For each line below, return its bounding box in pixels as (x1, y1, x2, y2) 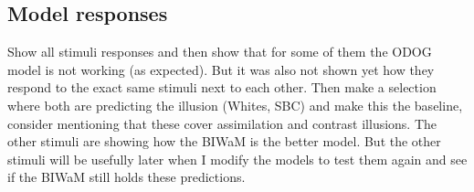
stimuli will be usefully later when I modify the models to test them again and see (7, 149, 468, 168)
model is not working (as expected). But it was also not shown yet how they (7, 59, 435, 79)
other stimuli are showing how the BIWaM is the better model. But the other (7, 132, 441, 151)
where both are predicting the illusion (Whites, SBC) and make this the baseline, (7, 95, 463, 114)
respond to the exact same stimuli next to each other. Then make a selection (7, 78, 437, 97)
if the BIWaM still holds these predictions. (7, 167, 246, 187)
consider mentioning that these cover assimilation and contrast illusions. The (7, 113, 437, 133)
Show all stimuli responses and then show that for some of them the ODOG (7, 42, 432, 61)
